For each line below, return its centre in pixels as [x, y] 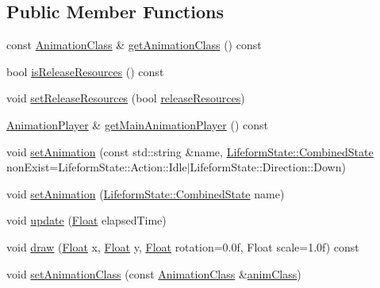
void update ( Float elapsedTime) [86, 220]
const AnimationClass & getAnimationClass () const [134, 45]
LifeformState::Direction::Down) [268, 167]
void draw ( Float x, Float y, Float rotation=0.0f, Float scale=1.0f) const [183, 246]
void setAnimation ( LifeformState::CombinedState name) [146, 193]
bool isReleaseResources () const [85, 71]
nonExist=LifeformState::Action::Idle [97, 167]
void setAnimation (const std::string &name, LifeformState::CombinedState [190, 151]
